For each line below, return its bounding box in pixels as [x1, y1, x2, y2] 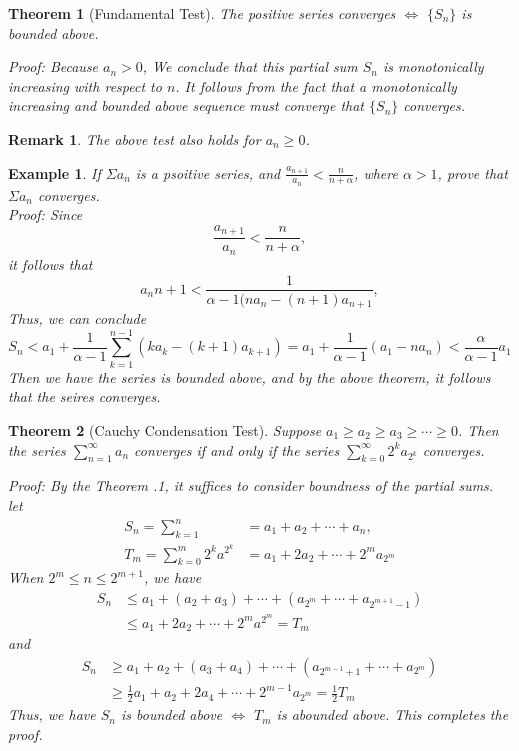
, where [354, 162, 398, 183]
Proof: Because [8, 56, 99, 77]
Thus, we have [8, 704, 96, 725]
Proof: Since [8, 204, 83, 225]
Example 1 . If [8, 162, 101, 183]
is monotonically [383, 56, 484, 77]
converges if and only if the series [134, 439, 340, 460]
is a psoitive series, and [135, 162, 281, 183]
